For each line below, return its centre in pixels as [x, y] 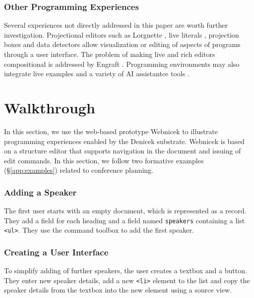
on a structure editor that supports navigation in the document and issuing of [123, 151]
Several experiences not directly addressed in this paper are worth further [116, 25]
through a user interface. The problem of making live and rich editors [110, 54]
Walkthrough [50, 107]
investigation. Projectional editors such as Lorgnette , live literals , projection [122, 34]
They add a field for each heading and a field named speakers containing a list [125, 220]
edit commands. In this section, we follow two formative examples [104, 160]
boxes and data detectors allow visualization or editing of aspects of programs [122, 44]
